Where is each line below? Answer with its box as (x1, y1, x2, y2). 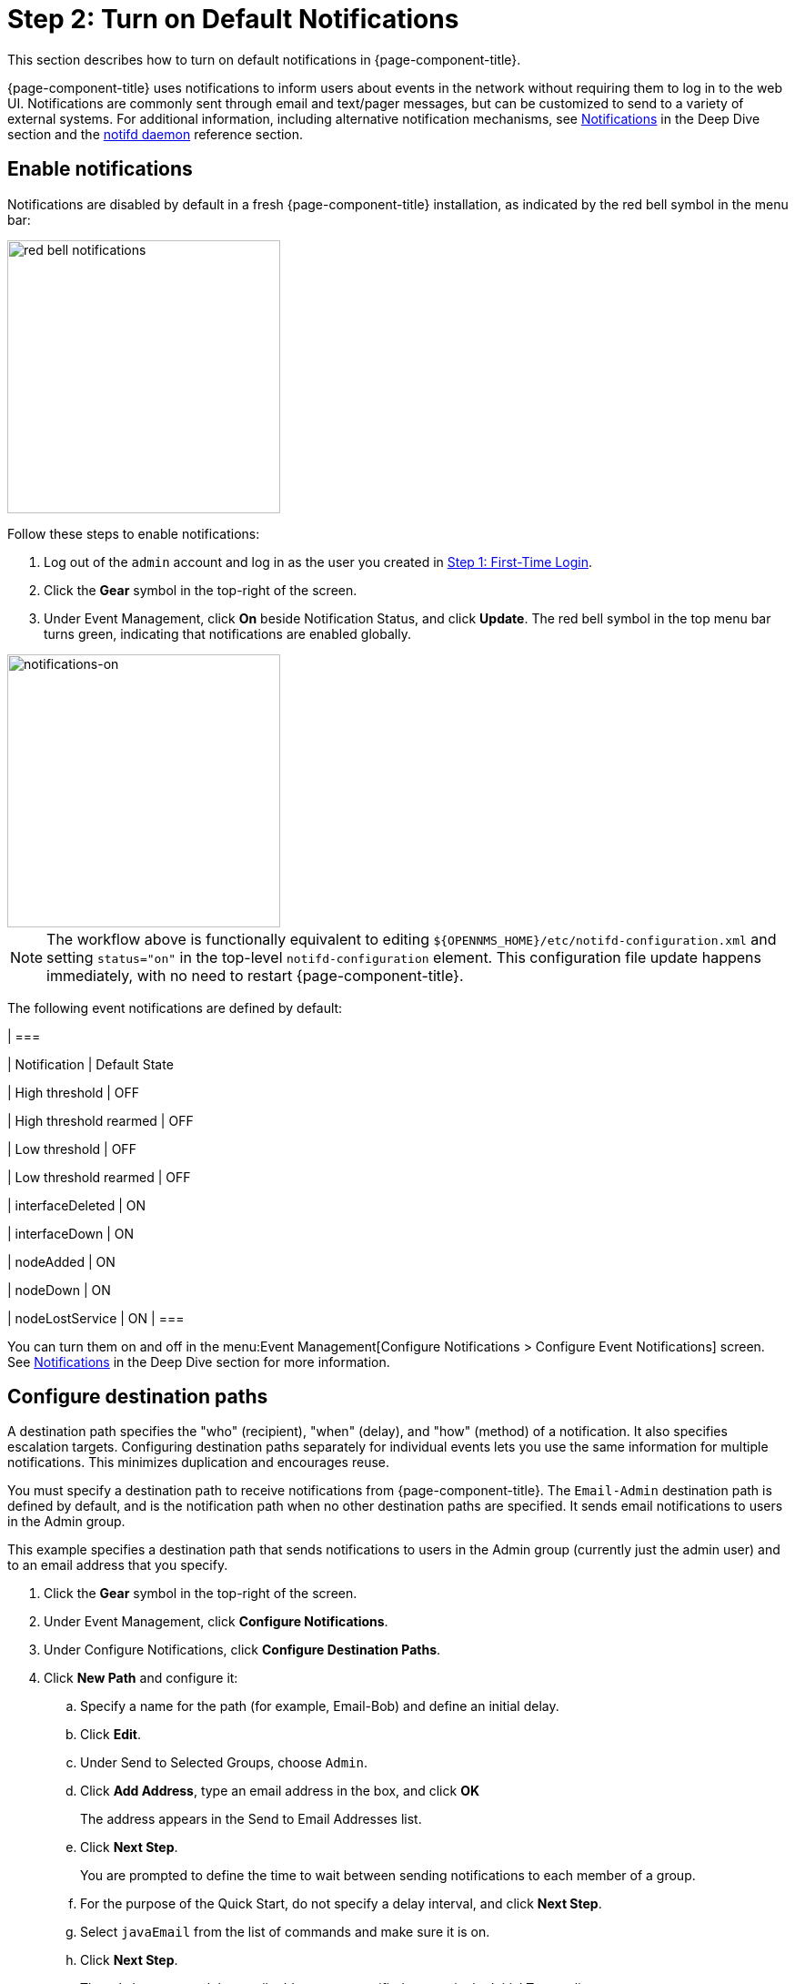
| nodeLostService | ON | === (7, 1310, 185, 1326)
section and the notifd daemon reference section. (7, 126, 304, 142)
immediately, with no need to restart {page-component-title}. (46, 966, 464, 985)
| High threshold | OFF (7, 1084, 140, 1100)
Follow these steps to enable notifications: (7, 525, 260, 542)
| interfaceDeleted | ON (7, 1197, 146, 1213)
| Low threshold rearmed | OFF (7, 1169, 191, 1185)
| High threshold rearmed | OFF (7, 1112, 194, 1129)
